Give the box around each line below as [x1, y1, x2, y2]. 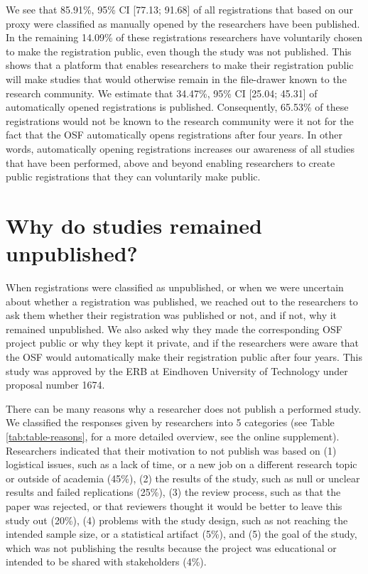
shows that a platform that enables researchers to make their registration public [6, 58, 354, 72]
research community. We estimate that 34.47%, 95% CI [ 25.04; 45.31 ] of [6, 85, 318, 100]
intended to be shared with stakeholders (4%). [6, 554, 207, 569]
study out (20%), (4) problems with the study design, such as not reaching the [6, 512, 348, 527]
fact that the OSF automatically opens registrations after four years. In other [6, 127, 343, 142]
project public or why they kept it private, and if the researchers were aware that [6, 335, 359, 350]
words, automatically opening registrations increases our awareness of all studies [6, 141, 355, 156]
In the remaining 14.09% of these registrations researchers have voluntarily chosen [6, 30, 362, 45]
